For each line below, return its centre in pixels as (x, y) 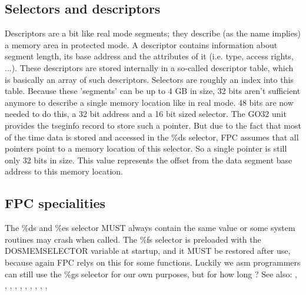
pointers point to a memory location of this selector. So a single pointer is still (146, 148)
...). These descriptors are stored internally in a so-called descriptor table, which (149, 67)
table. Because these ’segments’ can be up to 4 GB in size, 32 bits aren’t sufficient (153, 91)
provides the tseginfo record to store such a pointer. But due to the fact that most (153, 125)
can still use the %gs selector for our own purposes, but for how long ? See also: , (151, 274)
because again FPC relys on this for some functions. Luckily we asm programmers (153, 262)
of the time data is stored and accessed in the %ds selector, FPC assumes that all (152, 137)
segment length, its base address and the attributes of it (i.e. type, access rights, (149, 56)
